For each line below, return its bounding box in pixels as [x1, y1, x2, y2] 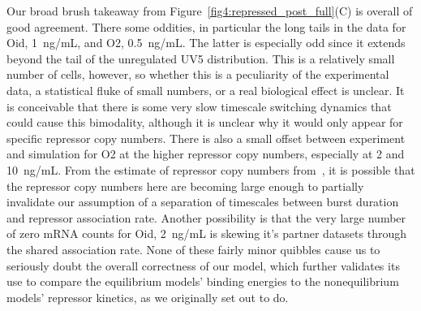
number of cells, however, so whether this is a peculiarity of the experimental [6, 66, 389, 83]
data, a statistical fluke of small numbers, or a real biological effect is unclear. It [6, 81, 405, 98]
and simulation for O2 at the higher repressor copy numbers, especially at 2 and [6, 145, 405, 162]
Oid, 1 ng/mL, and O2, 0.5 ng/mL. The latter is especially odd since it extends [6, 34, 406, 51]
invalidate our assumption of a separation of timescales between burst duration [6, 193, 399, 210]
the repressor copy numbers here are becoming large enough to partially [6, 177, 364, 194]
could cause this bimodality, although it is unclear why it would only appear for [6, 114, 403, 131]
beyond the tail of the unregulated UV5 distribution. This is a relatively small [6, 50, 395, 67]
